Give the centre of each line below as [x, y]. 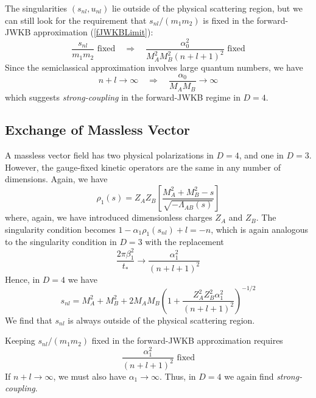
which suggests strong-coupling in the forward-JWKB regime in [123, 97]
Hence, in [23, 279]
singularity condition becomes [60, 229]
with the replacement [184, 242]
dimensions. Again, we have [56, 179]
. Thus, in [178, 376]
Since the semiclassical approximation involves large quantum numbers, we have [154, 67]
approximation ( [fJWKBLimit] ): [93, 32]
